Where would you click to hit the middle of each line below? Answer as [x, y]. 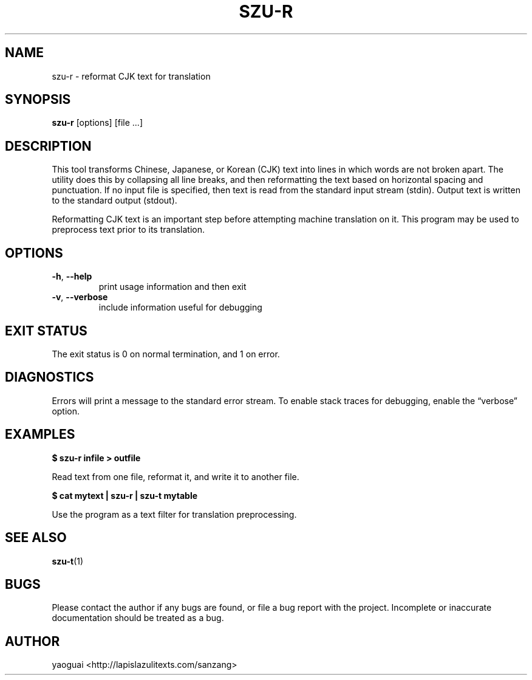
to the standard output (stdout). [114, 201]
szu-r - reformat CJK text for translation [131, 76]
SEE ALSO [36, 538]
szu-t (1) [68, 561]
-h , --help [72, 276]
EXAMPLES [40, 434]
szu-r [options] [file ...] [97, 123]
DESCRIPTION [48, 146]
